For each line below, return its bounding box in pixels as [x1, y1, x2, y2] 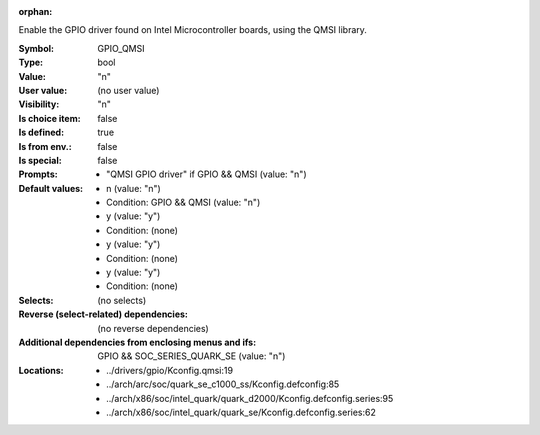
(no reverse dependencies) [97, 322, 209, 334]
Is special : [18, 154, 62, 166]
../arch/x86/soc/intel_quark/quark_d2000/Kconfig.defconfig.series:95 [106, 392, 394, 404]
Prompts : [18, 168, 59, 180]
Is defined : [18, 126, 65, 139]
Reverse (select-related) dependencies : [18, 308, 189, 320]
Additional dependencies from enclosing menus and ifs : [18, 336, 257, 348]
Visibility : [18, 98, 60, 110]
